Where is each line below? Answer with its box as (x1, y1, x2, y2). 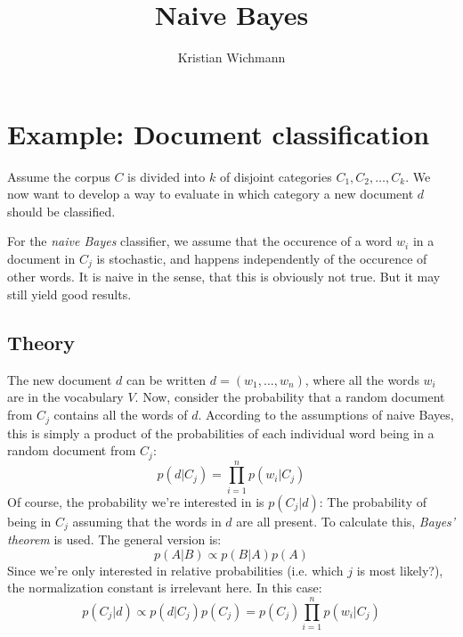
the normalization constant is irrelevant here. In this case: (7, 578, 322, 597)
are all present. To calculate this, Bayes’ (236, 511, 456, 530)
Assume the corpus (7, 167, 110, 185)
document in (7, 249, 76, 268)
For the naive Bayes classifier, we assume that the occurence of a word (7, 232, 393, 250)
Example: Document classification (7, 115, 430, 151)
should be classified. (7, 201, 116, 220)
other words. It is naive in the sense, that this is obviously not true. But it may (7, 267, 441, 286)
